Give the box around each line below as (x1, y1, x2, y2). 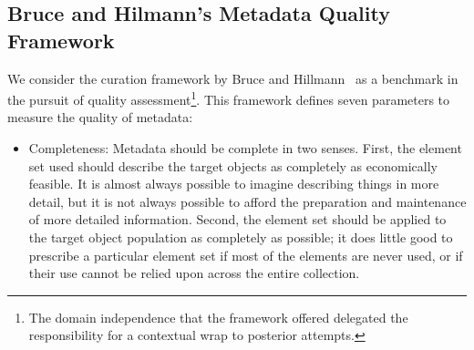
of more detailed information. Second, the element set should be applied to (28, 210, 447, 229)
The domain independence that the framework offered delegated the (28, 307, 408, 326)
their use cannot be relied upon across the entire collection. (28, 263, 360, 283)
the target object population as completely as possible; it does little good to (28, 228, 453, 246)
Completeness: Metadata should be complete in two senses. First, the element (28, 139, 462, 158)
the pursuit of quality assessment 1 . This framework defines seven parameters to (7, 87, 450, 108)
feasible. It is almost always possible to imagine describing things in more (28, 174, 439, 193)
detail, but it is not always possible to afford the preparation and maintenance (28, 191, 467, 211)
